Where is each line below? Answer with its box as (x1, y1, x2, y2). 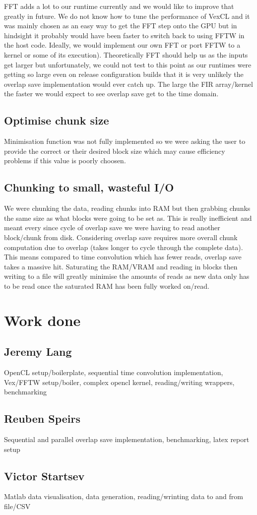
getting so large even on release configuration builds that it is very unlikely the (4, 69, 244, 79)
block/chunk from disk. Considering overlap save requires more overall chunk (4, 232, 238, 242)
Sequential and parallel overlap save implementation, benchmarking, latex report (4, 434, 250, 445)
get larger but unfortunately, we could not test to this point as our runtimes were (4, 59, 252, 69)
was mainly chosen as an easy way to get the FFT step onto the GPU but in (4, 20, 237, 31)
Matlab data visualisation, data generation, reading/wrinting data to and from (4, 491, 243, 502)
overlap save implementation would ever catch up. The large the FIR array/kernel (4, 78, 253, 89)
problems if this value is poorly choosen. (4, 155, 126, 166)
